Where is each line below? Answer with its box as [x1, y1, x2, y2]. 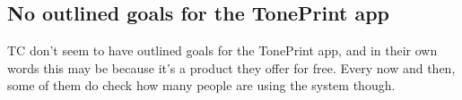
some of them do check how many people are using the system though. [7, 76, 396, 95]
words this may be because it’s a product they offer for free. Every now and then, [7, 58, 456, 77]
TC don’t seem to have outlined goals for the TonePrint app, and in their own [7, 41, 438, 60]
